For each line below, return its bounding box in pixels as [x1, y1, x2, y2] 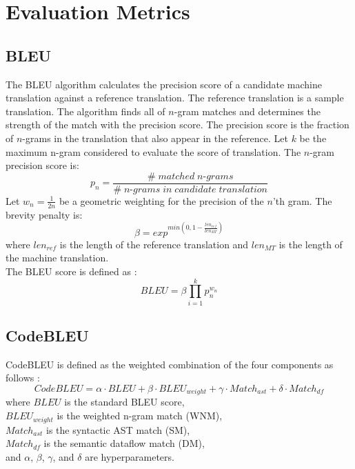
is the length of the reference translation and [59, 237, 249, 251]
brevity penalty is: [6, 207, 83, 221]
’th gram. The [272, 193, 332, 208]
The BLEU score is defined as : [6, 263, 137, 278]
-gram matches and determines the [174, 103, 321, 118]
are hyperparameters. [85, 449, 174, 463]
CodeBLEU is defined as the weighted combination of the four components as [6, 357, 334, 371]
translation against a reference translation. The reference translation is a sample [6, 90, 344, 105]
